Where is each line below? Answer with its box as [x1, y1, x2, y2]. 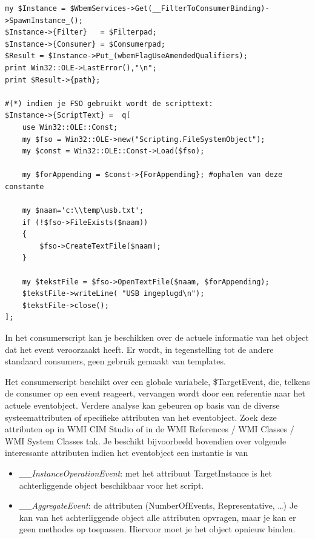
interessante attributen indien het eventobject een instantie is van [5, 446, 248, 459]
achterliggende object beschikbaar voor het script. [19, 478, 204, 491]
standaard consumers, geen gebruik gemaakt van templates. [5, 355, 226, 367]
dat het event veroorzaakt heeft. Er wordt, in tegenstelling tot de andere [5, 343, 274, 355]
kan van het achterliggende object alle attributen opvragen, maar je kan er [19, 511, 296, 523]
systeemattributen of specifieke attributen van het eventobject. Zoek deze [5, 410, 277, 423]
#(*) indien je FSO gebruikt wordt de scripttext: [5, 99, 213, 108]
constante [5, 182, 44, 191]
